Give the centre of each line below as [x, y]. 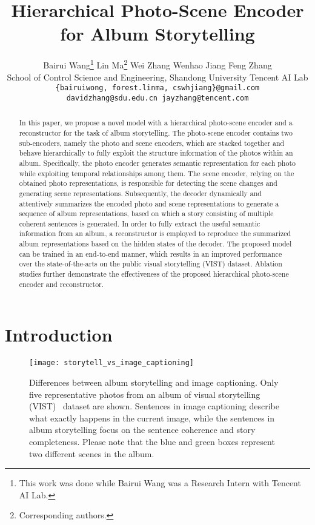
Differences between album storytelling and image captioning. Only [154, 382]
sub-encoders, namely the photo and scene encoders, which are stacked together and [152, 143]
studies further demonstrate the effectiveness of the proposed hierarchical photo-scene [154, 274]
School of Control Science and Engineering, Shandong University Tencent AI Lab [157, 77]
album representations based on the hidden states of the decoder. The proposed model [155, 244]
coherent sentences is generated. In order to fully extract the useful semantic [140, 223]
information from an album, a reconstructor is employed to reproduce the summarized [155, 233]
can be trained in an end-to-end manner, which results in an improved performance [151, 253]
